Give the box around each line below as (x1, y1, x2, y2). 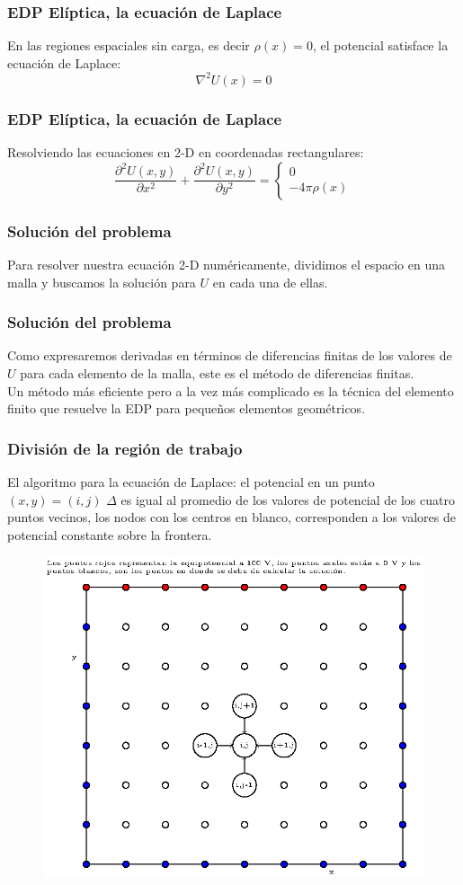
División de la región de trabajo (7, 437, 243, 459)
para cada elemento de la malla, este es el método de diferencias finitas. (20, 363, 414, 382)
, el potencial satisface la (312, 36, 449, 55)
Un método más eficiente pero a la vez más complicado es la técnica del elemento (7, 381, 454, 400)
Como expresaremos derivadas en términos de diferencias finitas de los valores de (7, 346, 452, 365)
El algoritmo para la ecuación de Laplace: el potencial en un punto (7, 472, 375, 491)
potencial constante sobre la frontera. (7, 525, 212, 544)
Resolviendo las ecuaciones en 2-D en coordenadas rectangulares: (7, 143, 364, 162)
